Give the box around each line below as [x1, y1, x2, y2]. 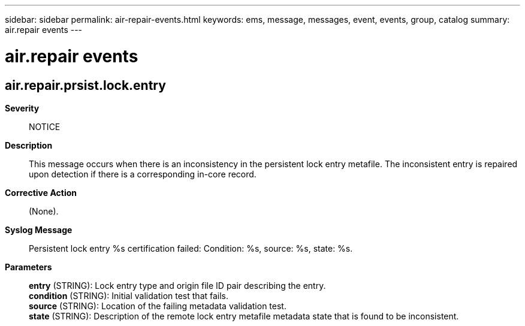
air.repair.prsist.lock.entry [5, 77, 166, 93]
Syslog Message [5, 224, 73, 235]
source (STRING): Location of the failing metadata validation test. [29, 300, 286, 311]
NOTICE [29, 121, 61, 132]
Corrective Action [5, 187, 77, 198]
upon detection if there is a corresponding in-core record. [29, 168, 257, 179]
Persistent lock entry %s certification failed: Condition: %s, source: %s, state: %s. [29, 243, 353, 253]
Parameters [5, 261, 52, 272]
